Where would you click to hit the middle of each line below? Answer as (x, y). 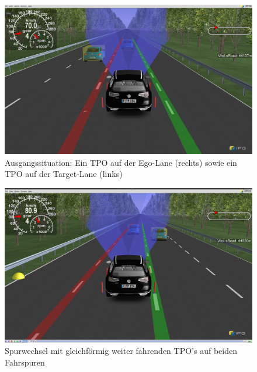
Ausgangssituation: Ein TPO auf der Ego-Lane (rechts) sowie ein (121, 162)
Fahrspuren (25, 362)
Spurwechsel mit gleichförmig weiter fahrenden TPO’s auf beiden (121, 351)
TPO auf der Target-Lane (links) (64, 174)
